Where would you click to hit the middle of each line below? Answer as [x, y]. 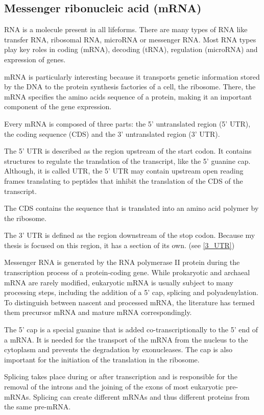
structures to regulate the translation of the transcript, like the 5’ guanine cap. [127, 161]
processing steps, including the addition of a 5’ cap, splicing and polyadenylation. [131, 292]
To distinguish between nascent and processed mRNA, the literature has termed [129, 302]
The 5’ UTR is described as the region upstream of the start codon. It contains [128, 151]
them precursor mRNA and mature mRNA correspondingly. [98, 312]
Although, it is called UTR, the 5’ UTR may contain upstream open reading [124, 171]
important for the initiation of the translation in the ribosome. [102, 359]
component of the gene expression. [58, 106]
